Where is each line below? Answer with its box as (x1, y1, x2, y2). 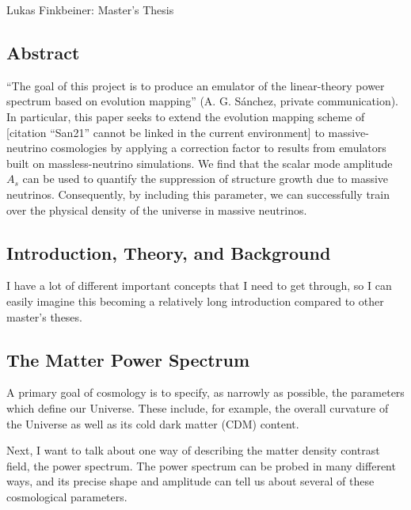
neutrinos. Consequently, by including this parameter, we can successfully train (6, 185, 390, 202)
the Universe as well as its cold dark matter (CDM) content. (6, 415, 299, 432)
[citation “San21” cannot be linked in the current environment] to (6, 124, 325, 140)
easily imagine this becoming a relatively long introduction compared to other (6, 292, 384, 309)
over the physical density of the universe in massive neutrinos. (6, 201, 307, 218)
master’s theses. (6, 308, 82, 325)
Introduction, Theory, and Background (6, 240, 331, 265)
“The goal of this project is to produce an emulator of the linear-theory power (6, 77, 385, 93)
